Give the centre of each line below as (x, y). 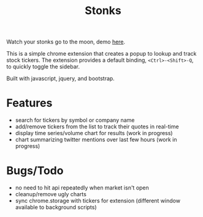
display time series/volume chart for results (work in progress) (94, 133)
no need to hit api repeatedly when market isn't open (82, 188)
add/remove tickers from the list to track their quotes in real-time (97, 127)
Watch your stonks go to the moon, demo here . (66, 42)
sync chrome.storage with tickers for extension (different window (98, 201)
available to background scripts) (56, 207)
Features (29, 103)
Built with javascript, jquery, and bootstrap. (60, 79)
